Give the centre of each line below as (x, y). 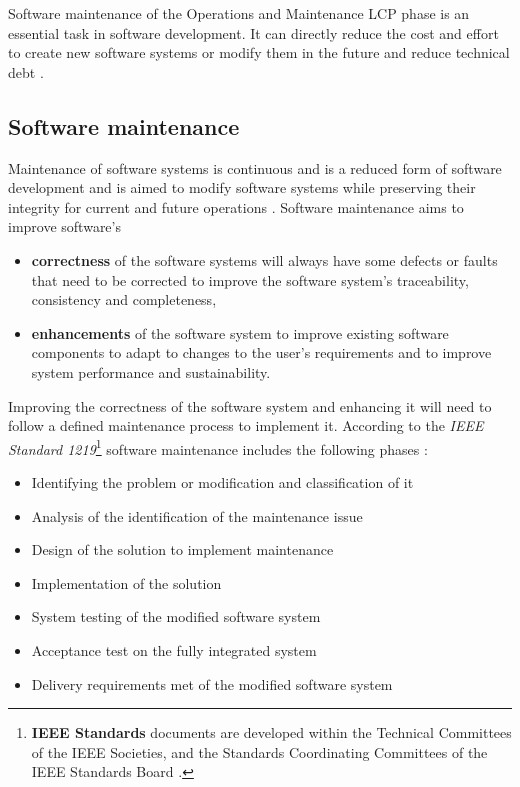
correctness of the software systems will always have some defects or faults (264, 259)
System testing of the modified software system (176, 616)
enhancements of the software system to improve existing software (240, 332)
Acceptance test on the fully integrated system (174, 649)
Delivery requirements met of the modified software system (212, 683)
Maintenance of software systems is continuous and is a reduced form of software (255, 167)
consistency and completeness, (124, 299)
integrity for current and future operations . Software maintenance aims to (236, 206)
